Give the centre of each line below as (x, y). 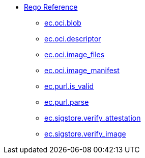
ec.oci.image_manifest (82, 70)
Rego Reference (51, 7)
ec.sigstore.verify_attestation (93, 118)
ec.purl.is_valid (69, 86)
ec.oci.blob (63, 23)
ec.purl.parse (67, 102)
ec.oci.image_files (75, 54)
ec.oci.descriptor (73, 39)
